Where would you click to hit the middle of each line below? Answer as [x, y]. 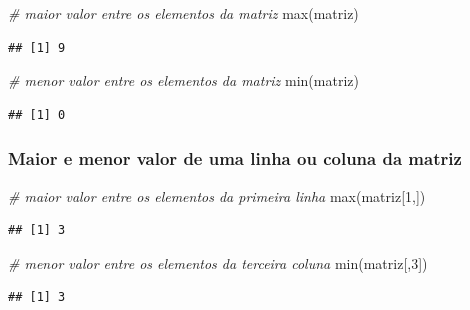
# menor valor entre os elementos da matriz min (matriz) [183, 80]
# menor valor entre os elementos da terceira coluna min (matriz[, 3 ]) [218, 262]
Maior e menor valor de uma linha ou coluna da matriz [235, 158]
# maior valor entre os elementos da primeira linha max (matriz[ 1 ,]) [217, 195]
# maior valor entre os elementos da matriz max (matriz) [183, 13]
